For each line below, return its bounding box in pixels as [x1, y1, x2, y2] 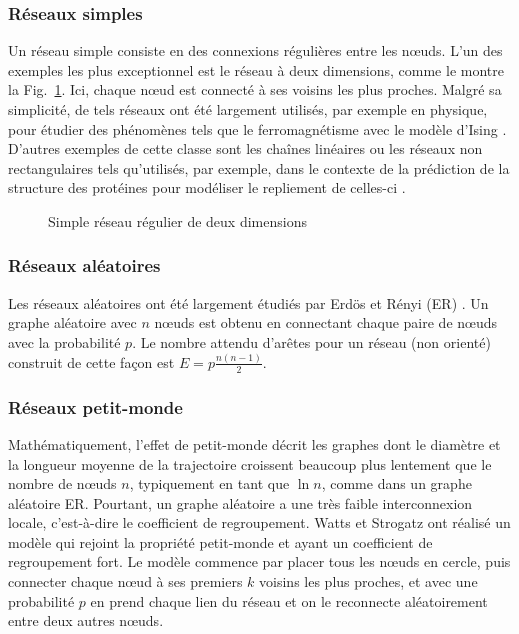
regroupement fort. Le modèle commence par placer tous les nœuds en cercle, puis [8, 551, 511, 572]
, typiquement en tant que [129, 473, 290, 494]
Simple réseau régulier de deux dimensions [48, 210, 307, 231]
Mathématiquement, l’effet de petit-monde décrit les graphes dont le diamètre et [8, 433, 501, 454]
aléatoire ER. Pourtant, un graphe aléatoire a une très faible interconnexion [8, 492, 473, 513]
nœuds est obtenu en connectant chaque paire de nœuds [154, 312, 498, 333]
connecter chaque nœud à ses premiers [8, 571, 243, 592]
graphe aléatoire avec [8, 312, 137, 333]
